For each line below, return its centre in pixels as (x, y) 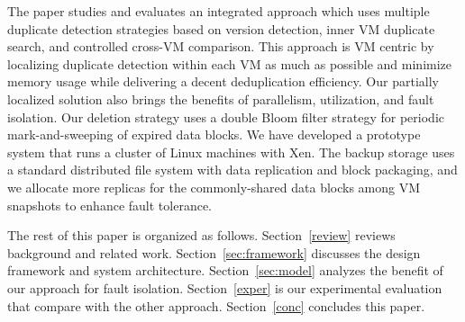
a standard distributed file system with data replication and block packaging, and (232, 170)
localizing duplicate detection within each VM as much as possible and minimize (230, 63)
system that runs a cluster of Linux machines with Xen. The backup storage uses (231, 152)
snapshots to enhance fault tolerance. (109, 205)
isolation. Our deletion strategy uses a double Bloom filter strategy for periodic (226, 116)
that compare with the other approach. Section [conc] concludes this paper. (216, 305)
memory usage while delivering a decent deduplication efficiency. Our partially (223, 81)
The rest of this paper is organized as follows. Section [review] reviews (201, 235)
